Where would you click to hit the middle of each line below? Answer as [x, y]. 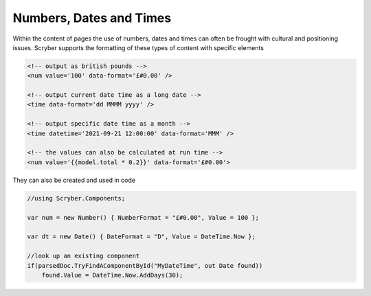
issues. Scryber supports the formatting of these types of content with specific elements [138, 47]
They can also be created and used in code [74, 180]
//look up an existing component [83, 256]
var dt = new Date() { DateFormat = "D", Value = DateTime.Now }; [141, 237]
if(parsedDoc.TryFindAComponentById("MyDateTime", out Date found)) [145, 265]
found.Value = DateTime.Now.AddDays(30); [112, 275]
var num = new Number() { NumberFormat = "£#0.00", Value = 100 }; [143, 217]
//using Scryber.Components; [76, 198]
